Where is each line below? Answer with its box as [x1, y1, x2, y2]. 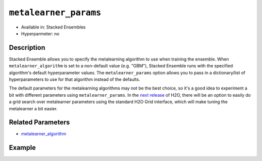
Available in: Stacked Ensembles [21, 24, 86, 30]
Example [9, 144, 36, 152]
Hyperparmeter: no [21, 30, 60, 36]
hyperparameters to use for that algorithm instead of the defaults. [9, 76, 140, 82]
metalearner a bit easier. [9, 105, 58, 111]
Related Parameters [9, 118, 70, 127]
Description [9, 44, 46, 52]
